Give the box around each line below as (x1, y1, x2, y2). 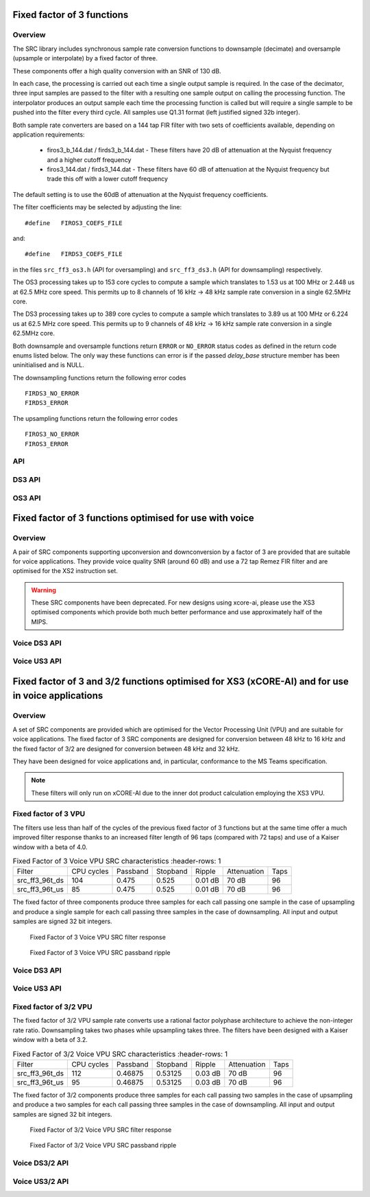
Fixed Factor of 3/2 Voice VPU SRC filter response (29, 1126, 172, 1134)
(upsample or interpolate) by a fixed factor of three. (12, 54, 158, 62)
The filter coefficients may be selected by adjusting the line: (12, 203, 182, 211)
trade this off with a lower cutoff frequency (47, 175, 168, 183)
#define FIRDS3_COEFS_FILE (25, 251, 123, 258)
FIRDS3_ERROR (25, 399, 69, 407)
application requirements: (12, 130, 85, 139)
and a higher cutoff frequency (47, 155, 132, 164)
